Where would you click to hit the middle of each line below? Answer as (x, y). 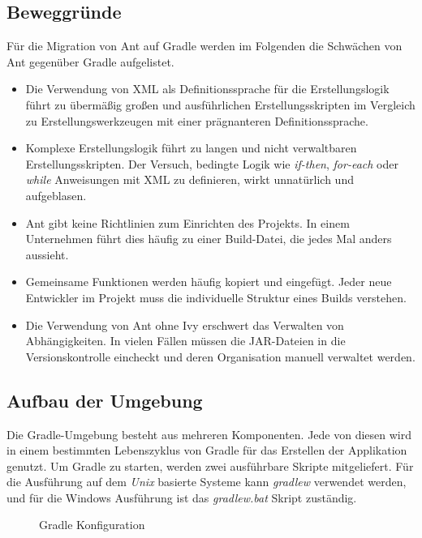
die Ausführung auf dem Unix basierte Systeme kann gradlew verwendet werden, (207, 482)
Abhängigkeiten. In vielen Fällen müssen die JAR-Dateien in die (185, 341)
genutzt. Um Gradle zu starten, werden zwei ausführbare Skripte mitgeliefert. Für (210, 465)
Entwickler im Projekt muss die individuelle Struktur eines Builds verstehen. (216, 297)
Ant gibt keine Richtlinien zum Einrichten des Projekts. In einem (187, 222)
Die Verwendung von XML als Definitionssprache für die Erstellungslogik (207, 89)
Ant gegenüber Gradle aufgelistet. (90, 61)
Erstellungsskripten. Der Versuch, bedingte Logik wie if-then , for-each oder (212, 163)
